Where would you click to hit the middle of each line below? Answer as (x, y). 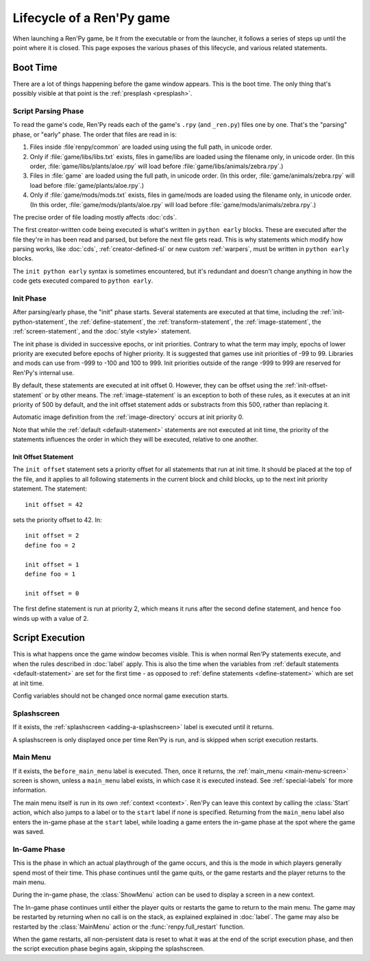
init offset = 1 (52, 565)
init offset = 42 (54, 505)
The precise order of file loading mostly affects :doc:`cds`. (95, 217)
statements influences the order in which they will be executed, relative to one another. (135, 440)
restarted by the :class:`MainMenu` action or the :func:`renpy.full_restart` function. (128, 927)
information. (30, 790)
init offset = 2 (52, 536)
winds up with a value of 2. (51, 618)
